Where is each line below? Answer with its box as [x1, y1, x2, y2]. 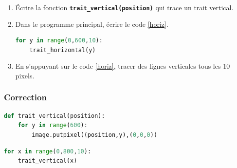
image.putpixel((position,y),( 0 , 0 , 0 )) [32, 131, 158, 138]
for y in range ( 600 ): [18, 122, 88, 129]
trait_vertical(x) [18, 157, 77, 165]
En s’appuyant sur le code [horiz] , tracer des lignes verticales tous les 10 [15, 61, 230, 71]
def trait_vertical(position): [4, 112, 105, 119]
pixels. [15, 70, 35, 80]
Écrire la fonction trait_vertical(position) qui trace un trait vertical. [15, 2, 234, 12]
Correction [4, 91, 47, 103]
